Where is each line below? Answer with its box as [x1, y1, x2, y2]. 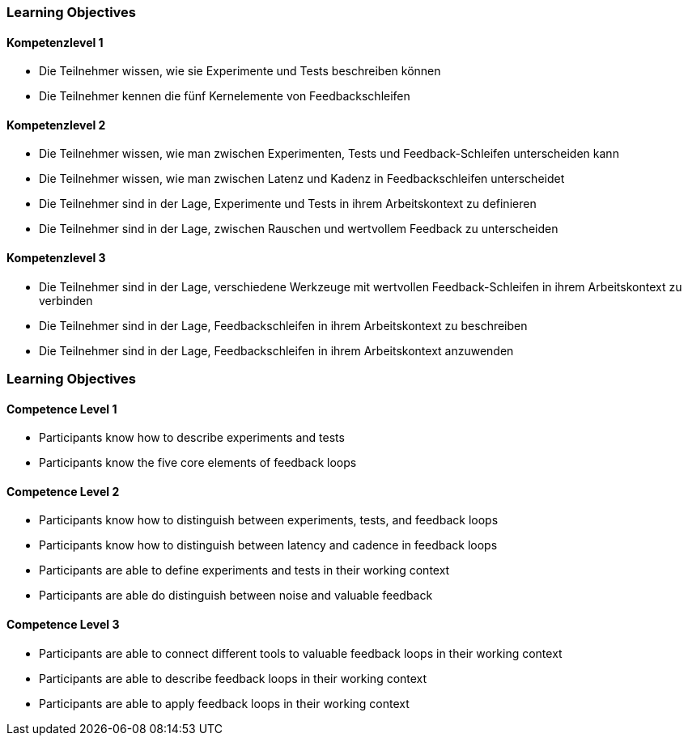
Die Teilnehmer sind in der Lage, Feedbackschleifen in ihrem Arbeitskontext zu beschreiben [39, 318, 528, 333]
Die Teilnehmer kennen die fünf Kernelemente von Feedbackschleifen [39, 89, 410, 104]
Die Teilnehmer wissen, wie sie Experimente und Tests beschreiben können [39, 64, 441, 78]
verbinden [39, 293, 93, 307]
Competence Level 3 [6, 617, 120, 632]
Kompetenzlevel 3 [6, 251, 106, 265]
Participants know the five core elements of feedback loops [39, 456, 357, 470]
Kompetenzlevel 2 [6, 117, 106, 132]
